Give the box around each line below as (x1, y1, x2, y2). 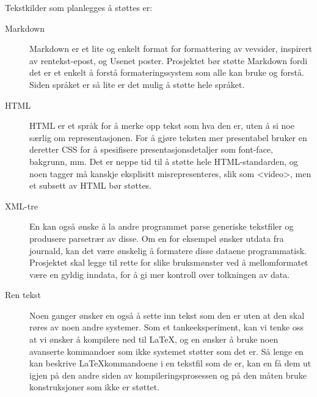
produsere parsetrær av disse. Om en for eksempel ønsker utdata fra (29, 231, 284, 244)
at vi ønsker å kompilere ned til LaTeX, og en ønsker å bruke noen (29, 333, 279, 346)
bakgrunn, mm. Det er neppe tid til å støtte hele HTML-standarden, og (29, 155, 298, 167)
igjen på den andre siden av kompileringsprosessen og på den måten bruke (29, 368, 307, 381)
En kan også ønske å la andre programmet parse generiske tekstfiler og (29, 220, 294, 233)
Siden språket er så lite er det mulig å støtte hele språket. (29, 78, 245, 90)
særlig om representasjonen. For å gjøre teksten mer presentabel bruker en (29, 131, 307, 144)
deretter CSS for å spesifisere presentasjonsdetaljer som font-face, (29, 143, 273, 156)
